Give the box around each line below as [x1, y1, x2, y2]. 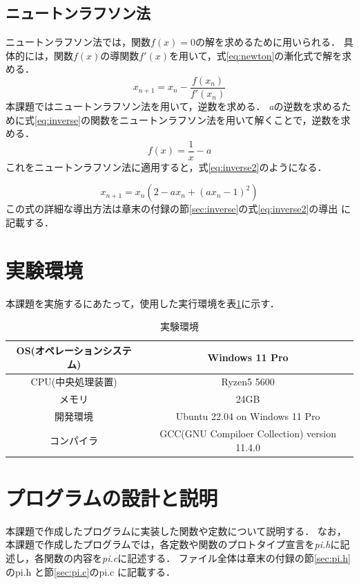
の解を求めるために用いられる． [195, 35, 341, 49]
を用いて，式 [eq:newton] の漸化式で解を [169, 48, 342, 62]
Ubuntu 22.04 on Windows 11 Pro [175, 409, 320, 423]
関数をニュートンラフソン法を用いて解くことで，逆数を [90, 112, 341, 127]
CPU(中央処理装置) [30, 374, 117, 389]
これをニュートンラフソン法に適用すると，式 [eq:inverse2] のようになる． [6, 159, 327, 174]
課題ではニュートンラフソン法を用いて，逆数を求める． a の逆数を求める [14, 99, 342, 113]
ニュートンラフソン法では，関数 [6, 35, 151, 49]
